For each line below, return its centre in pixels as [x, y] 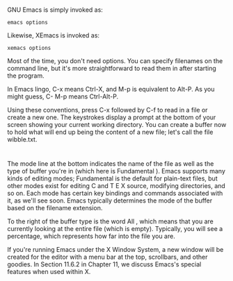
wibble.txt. [22, 139]
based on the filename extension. [55, 208]
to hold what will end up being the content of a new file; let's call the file [110, 132]
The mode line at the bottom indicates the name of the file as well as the [111, 164]
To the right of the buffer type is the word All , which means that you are [110, 221]
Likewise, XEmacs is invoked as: [53, 35]
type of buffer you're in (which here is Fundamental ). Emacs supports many [116, 171]
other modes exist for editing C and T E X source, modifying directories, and [116, 186]
